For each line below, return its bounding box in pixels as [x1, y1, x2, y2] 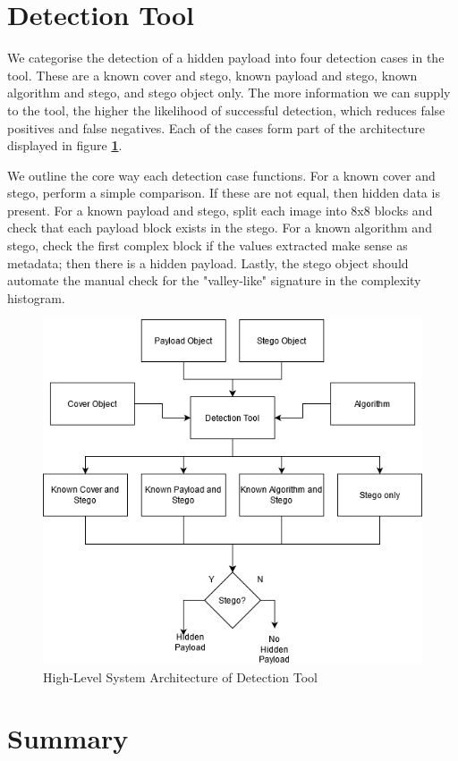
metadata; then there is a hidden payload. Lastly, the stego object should [7, 253, 409, 272]
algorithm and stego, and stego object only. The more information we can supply [7, 83, 451, 102]
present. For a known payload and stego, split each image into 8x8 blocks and [7, 200, 433, 219]
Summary [7, 720, 129, 757]
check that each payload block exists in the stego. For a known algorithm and [7, 218, 432, 237]
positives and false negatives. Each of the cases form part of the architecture [7, 118, 426, 137]
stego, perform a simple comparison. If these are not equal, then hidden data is [7, 183, 440, 202]
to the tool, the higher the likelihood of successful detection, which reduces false [7, 100, 445, 119]
